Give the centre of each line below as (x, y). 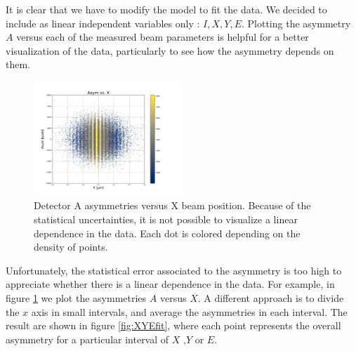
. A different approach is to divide (271, 298)
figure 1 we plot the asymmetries (76, 298)
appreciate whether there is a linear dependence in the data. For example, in (170, 284)
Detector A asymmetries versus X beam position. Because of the (172, 205)
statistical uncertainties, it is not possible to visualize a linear (166, 219)
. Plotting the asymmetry (296, 23)
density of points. (71, 247)
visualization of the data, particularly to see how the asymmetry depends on (170, 50)
